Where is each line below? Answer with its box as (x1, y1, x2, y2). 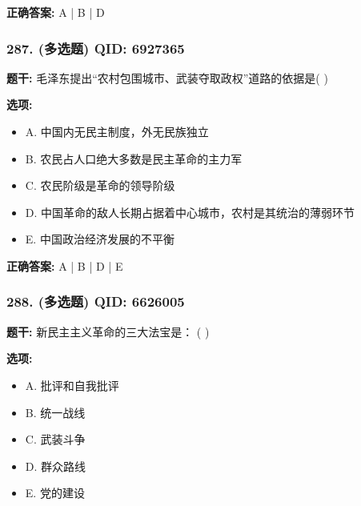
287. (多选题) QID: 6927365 (6, 38, 185, 58)
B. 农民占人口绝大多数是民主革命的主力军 (25, 150, 243, 167)
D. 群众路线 (25, 457, 86, 474)
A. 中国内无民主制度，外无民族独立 (25, 123, 209, 139)
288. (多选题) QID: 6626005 (6, 291, 185, 311)
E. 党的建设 (25, 484, 85, 501)
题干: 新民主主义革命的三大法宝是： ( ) (6, 323, 210, 339)
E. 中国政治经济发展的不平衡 (25, 231, 174, 247)
